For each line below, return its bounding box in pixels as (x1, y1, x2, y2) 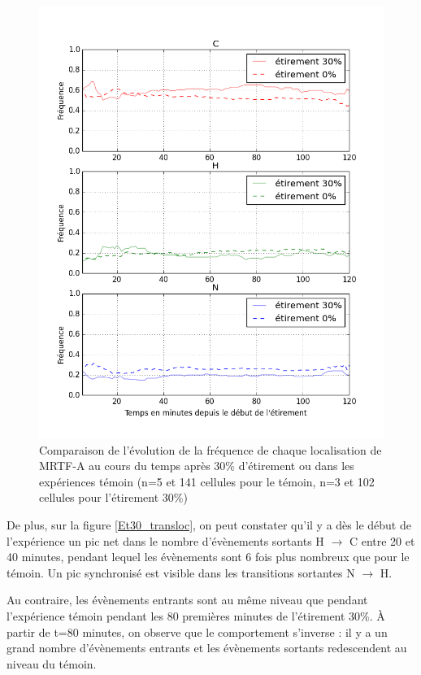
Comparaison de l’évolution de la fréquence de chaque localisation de (39, 441, 382, 458)
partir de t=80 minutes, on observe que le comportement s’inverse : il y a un (7, 623, 388, 640)
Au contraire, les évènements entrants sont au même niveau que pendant (7, 591, 368, 608)
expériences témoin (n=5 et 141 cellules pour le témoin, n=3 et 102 (39, 472, 375, 490)
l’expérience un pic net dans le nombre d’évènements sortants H (7, 532, 324, 549)
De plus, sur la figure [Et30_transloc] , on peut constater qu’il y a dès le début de (7, 516, 411, 533)
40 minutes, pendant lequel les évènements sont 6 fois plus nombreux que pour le (7, 548, 410, 565)
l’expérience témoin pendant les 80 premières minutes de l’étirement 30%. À (7, 607, 385, 625)
